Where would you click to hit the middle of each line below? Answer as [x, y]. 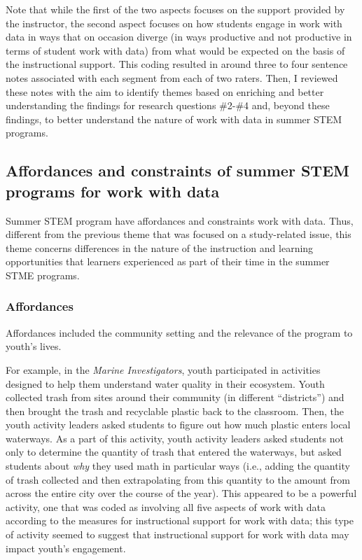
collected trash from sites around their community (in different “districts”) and [175, 397]
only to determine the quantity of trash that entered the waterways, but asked [174, 452]
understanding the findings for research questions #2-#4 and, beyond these [168, 105]
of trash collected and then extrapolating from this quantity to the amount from [178, 479]
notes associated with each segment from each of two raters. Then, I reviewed [172, 77]
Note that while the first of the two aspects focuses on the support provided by [175, 9]
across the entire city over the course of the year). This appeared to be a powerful [181, 493]
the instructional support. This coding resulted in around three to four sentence [177, 64]
